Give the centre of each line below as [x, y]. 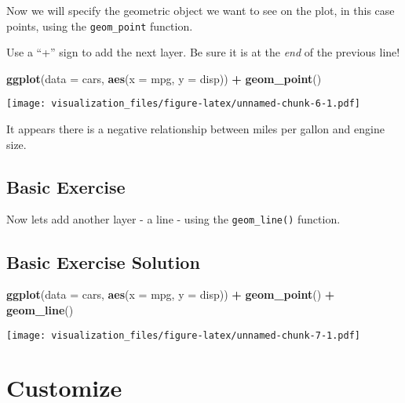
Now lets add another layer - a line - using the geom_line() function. [173, 219]
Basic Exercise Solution [103, 261]
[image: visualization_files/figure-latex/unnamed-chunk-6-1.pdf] [184, 104]
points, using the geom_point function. [100, 25]
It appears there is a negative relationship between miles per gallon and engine [195, 129]
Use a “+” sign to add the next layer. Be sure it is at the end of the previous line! [203, 52]
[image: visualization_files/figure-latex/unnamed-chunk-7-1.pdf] [184, 335]
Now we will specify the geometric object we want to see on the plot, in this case [201, 10]
